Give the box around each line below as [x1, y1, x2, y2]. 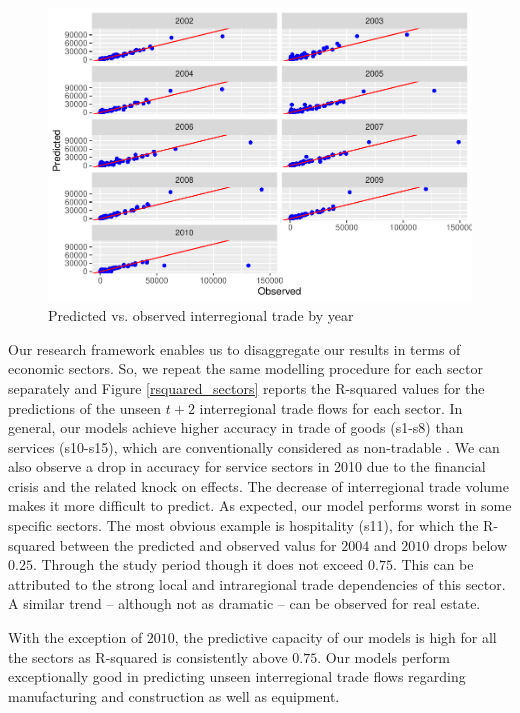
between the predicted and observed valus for [59, 534, 337, 555]
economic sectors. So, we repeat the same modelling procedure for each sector [8, 358, 483, 379]
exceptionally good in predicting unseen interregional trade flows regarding [8, 666, 466, 687]
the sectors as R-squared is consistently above [8, 646, 288, 667]
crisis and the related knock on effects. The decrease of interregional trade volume [8, 475, 509, 496]
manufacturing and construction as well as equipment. [8, 685, 340, 706]
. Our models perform [317, 646, 450, 667]
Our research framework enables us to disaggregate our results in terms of [8, 338, 461, 359]
